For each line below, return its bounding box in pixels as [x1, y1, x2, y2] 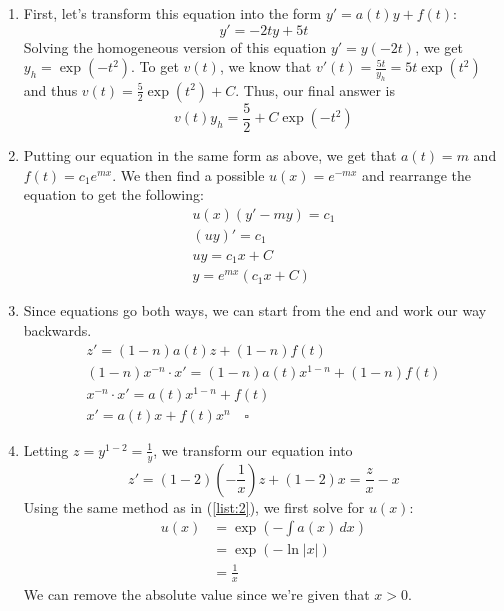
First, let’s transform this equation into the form [23, 3, 322, 23]
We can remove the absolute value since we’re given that [23, 583, 370, 604]
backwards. [23, 319, 92, 340]
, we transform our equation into [153, 439, 353, 460]
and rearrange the [362, 164, 472, 185]
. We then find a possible [112, 164, 265, 185]
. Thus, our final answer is [235, 79, 395, 100]
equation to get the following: [23, 184, 204, 205]
